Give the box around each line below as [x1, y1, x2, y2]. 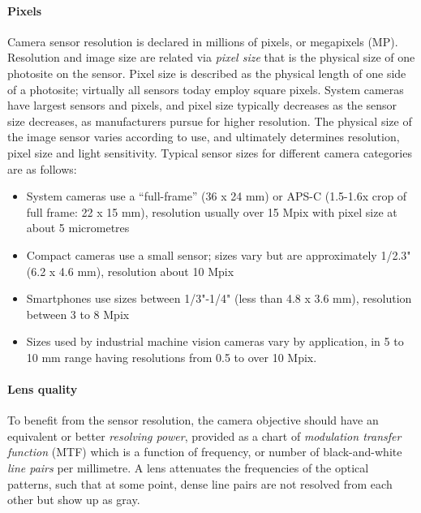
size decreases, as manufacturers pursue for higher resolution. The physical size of [7, 112, 412, 129]
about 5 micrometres [26, 219, 130, 236]
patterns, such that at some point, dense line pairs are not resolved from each [7, 475, 393, 492]
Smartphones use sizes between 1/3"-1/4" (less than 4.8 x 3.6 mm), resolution [26, 290, 412, 307]
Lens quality [7, 381, 78, 398]
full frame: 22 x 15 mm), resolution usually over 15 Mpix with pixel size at [26, 203, 397, 220]
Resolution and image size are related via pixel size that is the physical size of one [7, 49, 415, 66]
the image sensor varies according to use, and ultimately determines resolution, [7, 128, 400, 145]
